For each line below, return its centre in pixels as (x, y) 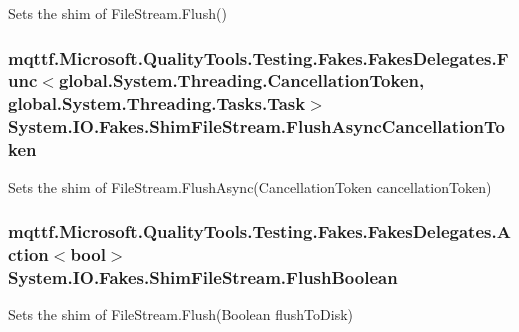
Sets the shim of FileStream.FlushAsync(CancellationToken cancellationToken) (250, 186)
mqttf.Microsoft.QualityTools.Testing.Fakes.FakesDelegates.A (259, 231)
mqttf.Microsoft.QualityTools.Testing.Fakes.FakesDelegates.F (258, 57)
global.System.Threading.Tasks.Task (157, 103)
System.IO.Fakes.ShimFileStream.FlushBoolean (203, 276)
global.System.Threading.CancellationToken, (241, 80)
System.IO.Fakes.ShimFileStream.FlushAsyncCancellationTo (256, 126)
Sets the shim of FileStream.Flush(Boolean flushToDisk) (181, 314)
